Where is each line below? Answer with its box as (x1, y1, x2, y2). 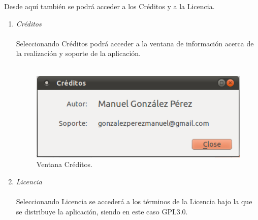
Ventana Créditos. (36, 159, 92, 170)
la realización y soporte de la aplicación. (16, 48, 141, 59)
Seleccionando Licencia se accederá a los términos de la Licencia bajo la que (16, 196, 252, 207)
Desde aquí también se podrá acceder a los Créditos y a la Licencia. (4, 1, 215, 11)
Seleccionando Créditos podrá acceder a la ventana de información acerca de (16, 38, 254, 48)
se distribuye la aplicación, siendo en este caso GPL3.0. (16, 206, 188, 216)
